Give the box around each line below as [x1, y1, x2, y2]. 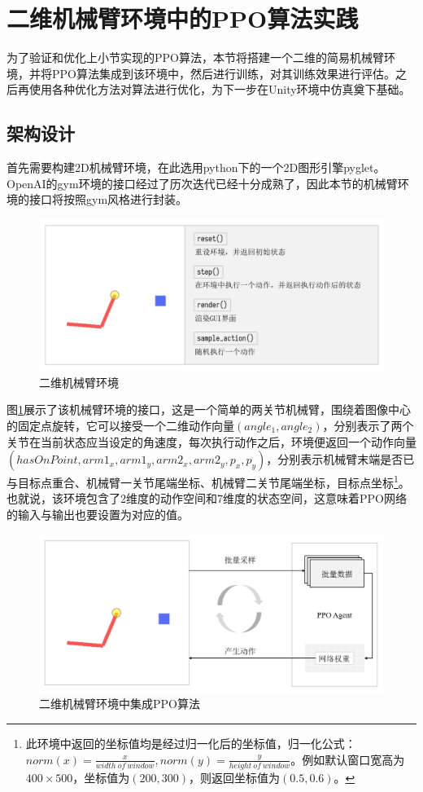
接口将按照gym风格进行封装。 [28, 191, 188, 208]
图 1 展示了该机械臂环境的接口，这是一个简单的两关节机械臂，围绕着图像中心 [7, 401, 411, 418]
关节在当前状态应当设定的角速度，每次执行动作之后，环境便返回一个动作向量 [7, 433, 416, 450]
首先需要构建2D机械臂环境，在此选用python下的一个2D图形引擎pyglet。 [7, 159, 386, 176]
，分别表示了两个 [322, 417, 414, 433]
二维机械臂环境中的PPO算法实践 [7, 2, 359, 35]
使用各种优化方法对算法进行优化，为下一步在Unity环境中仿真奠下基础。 [28, 81, 411, 98]
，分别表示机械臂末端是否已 [266, 451, 415, 468]
